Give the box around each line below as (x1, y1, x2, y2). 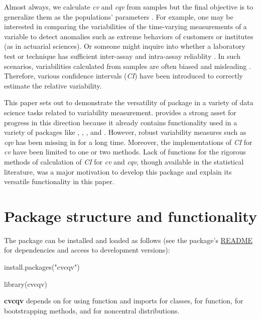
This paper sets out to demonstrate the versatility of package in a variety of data (4, 97, 253, 108)
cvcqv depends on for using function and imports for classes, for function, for (4, 295, 243, 306)
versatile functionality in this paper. (4, 176, 114, 187)
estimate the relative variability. (4, 80, 102, 91)
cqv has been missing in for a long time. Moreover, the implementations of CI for (4, 136, 252, 147)
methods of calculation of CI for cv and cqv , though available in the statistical (4, 156, 244, 167)
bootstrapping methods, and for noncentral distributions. (4, 305, 180, 315)
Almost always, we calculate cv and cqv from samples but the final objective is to (4, 2, 253, 12)
